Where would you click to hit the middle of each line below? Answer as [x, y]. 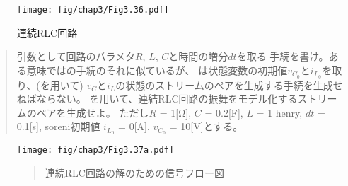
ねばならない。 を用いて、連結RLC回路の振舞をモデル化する [157, 99]
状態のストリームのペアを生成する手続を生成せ [234, 85]
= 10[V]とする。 [206, 126]
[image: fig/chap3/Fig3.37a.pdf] [95, 150]
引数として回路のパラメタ [76, 56]
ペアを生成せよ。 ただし [93, 112]
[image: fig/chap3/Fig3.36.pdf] [93, 10]
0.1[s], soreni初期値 [58, 126]
